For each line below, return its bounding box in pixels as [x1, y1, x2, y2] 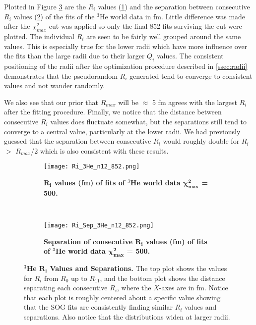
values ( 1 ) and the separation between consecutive [98, 1, 250, 11]
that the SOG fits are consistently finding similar [24, 302, 173, 312]
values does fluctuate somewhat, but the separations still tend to [50, 116, 247, 126]
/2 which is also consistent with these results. [31, 145, 169, 156]
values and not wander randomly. [4, 80, 105, 91]
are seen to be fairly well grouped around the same [86, 31, 241, 41]
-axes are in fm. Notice [159, 282, 228, 293]
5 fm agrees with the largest [152, 97, 237, 107]
